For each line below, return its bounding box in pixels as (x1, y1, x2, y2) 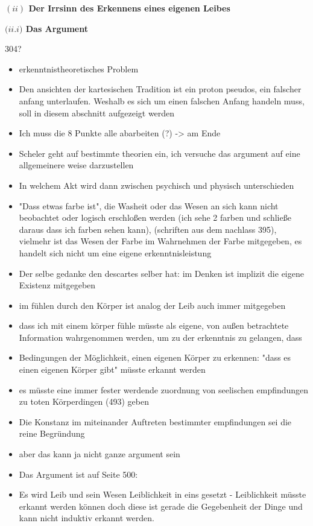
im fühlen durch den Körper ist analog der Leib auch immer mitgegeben (19, 299, 286, 311)
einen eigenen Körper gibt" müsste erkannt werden (19, 363, 206, 376)
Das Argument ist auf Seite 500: (19, 467, 138, 480)
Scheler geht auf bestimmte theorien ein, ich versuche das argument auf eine (19, 147, 300, 159)
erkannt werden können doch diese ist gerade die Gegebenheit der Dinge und (19, 499, 303, 512)
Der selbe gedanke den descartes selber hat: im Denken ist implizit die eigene (19, 267, 304, 279)
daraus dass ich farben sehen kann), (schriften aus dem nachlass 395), (19, 223, 277, 235)
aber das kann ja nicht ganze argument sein (19, 448, 180, 460)
